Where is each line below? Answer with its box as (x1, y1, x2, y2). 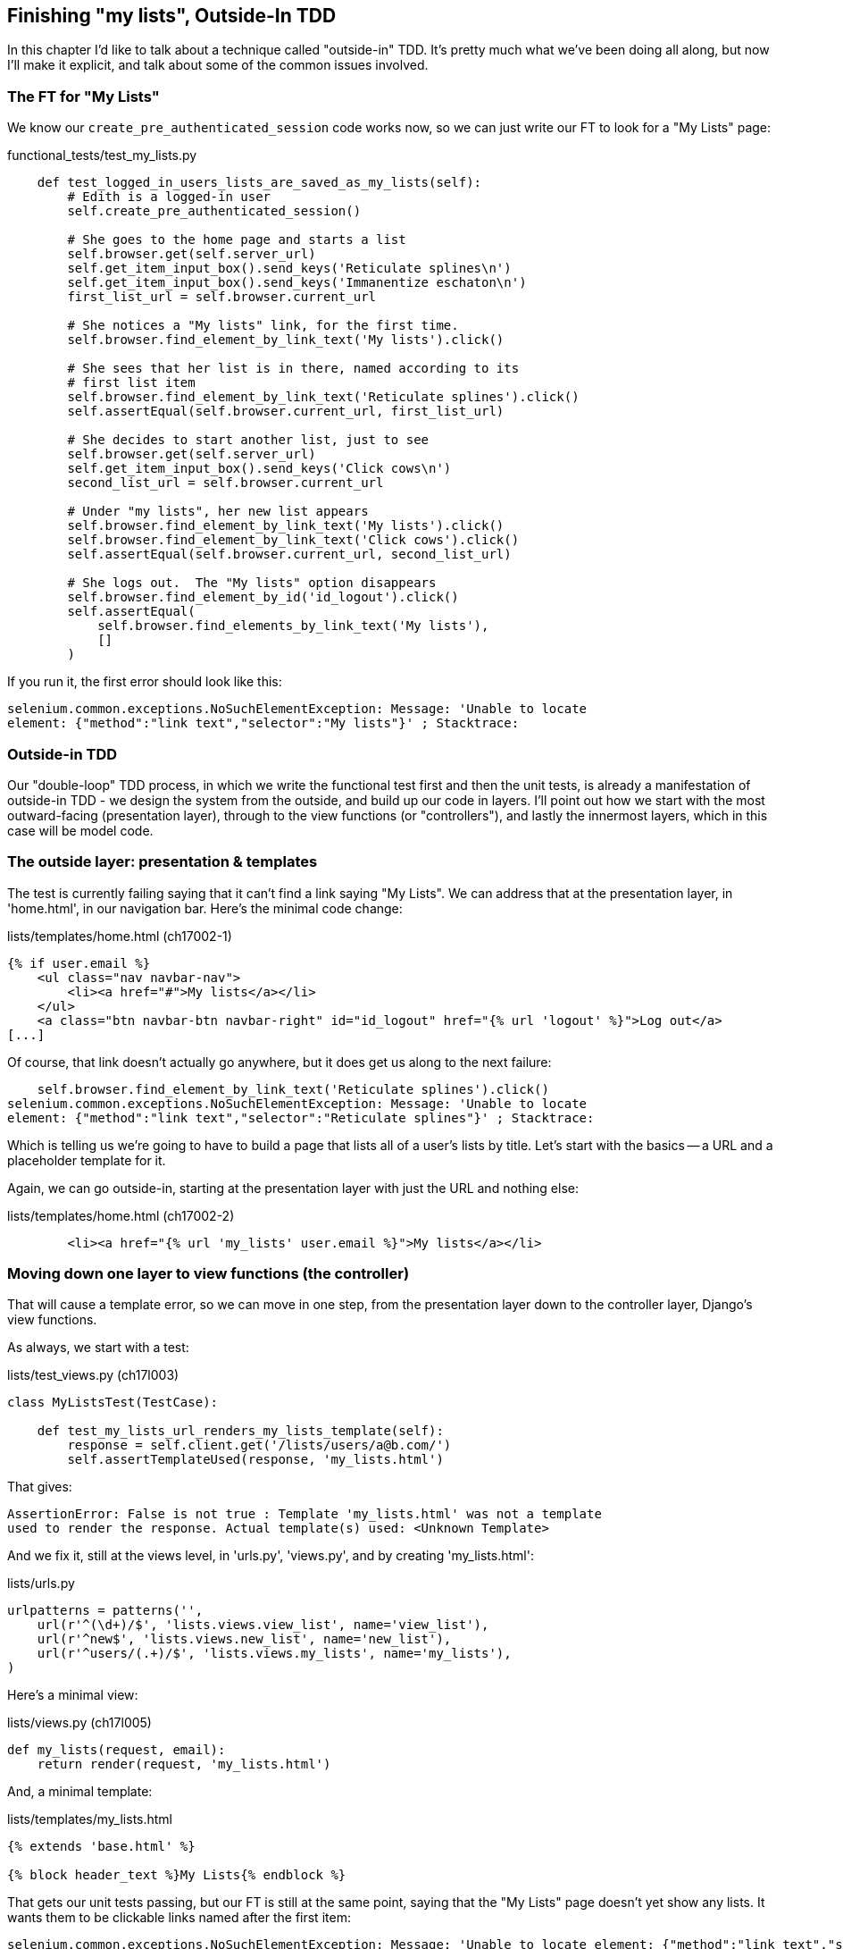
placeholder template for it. (7, 1152, 166, 1168)
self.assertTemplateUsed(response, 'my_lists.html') (67, 1452, 444, 1467)
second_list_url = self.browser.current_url (67, 475, 384, 491)
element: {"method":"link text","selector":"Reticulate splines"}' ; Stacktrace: (7, 1110, 595, 1125)
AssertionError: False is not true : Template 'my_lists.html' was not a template (7, 1507, 602, 1522)
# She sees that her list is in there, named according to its (67, 361, 520, 376)
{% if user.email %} (7, 955, 151, 970)
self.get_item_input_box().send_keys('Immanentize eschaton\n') (67, 275, 527, 290)
